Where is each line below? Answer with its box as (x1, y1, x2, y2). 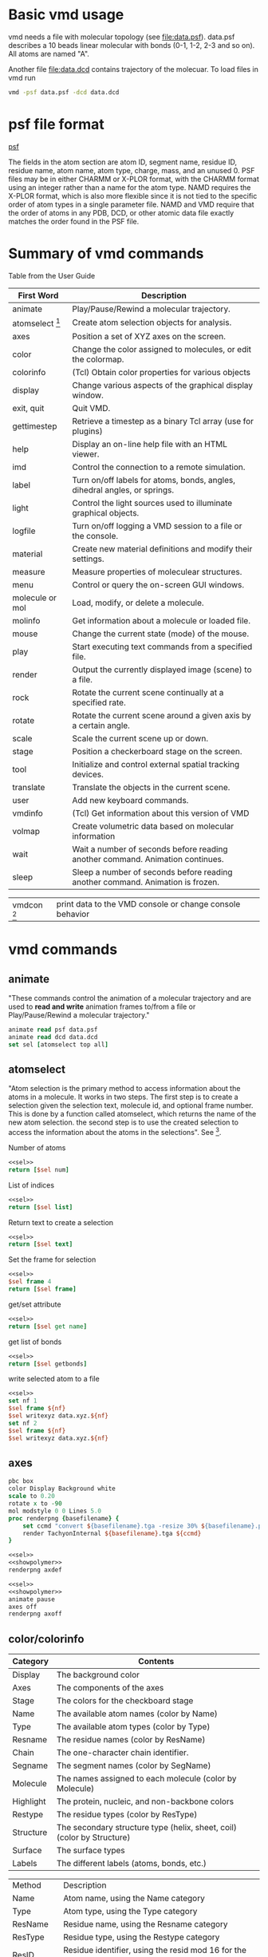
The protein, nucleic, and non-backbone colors (56, 1796, 234, 1807)
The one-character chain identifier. (56, 1747, 189, 1758)
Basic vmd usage (8, 6, 124, 24)
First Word (18, 290, 59, 301)
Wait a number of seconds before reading (71, 844, 228, 855)
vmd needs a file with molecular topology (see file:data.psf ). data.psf (8, 32, 235, 42)
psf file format (8, 116, 105, 133)
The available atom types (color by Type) (56, 1722, 211, 1733)
